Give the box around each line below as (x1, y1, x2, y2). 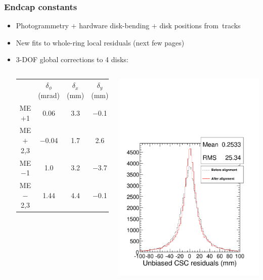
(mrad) (38, 90, 60, 101)
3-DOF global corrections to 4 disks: (16, 54, 128, 65)
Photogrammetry (16, 20, 69, 31)
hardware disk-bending (79, 20, 150, 31)
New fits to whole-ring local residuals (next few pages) (16, 37, 185, 48)
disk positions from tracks (159, 20, 241, 31)
